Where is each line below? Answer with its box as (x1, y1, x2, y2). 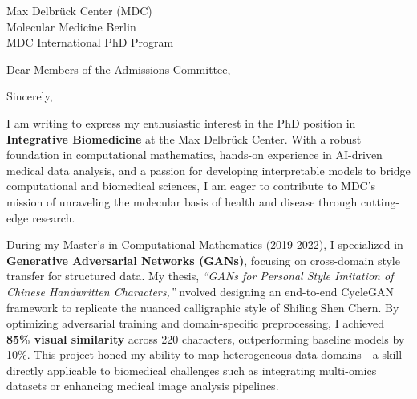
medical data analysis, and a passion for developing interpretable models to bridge (6, 161, 411, 178)
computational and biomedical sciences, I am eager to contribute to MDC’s (6, 177, 376, 194)
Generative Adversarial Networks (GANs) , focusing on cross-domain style (6, 251, 400, 268)
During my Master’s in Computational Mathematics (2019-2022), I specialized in (6, 236, 403, 253)
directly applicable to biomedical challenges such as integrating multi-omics (6, 361, 377, 378)
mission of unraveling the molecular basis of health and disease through (6, 193, 358, 210)
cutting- (360, 193, 400, 210)
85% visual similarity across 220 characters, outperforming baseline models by (6, 330, 405, 347)
